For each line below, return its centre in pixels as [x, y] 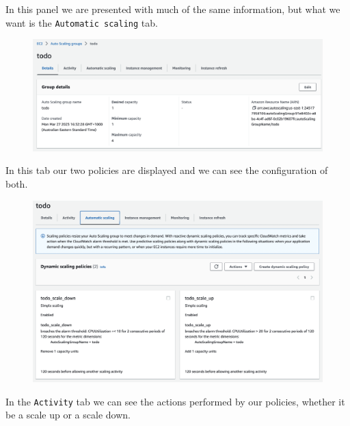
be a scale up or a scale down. [68, 415]
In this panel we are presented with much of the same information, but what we [173, 9]
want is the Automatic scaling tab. [82, 22]
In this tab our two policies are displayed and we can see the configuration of [167, 170]
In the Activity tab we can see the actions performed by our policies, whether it [175, 401]
